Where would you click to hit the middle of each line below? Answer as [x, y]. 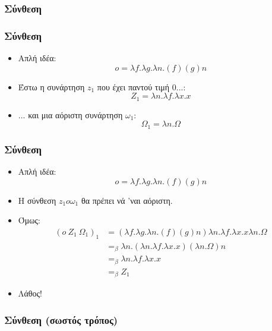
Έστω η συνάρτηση [51, 86]
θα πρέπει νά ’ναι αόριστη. [127, 200]
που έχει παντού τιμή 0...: [141, 86]
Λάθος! [30, 293]
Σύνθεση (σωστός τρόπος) [61, 319]
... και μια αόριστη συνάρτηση [70, 114]
